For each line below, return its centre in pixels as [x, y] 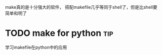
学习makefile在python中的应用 [36, 47]
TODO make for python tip [59, 33]
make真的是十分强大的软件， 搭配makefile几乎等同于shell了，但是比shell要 [81, 7]
